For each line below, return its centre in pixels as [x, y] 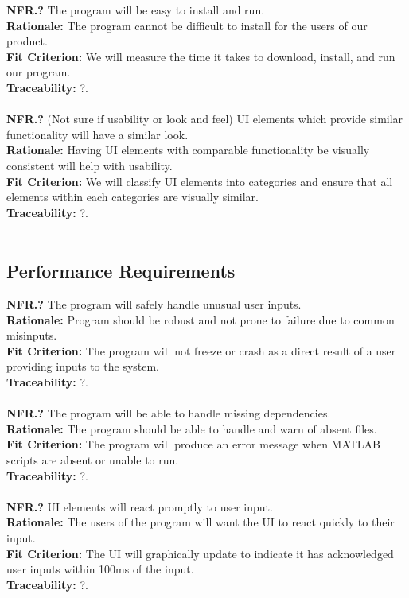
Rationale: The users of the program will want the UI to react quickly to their [201, 522]
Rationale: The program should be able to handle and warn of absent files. [192, 428]
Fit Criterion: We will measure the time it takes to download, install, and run [201, 56]
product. [27, 41]
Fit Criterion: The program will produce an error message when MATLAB [194, 444]
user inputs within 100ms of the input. [100, 569]
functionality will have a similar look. [97, 134]
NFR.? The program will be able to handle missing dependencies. [169, 413]
